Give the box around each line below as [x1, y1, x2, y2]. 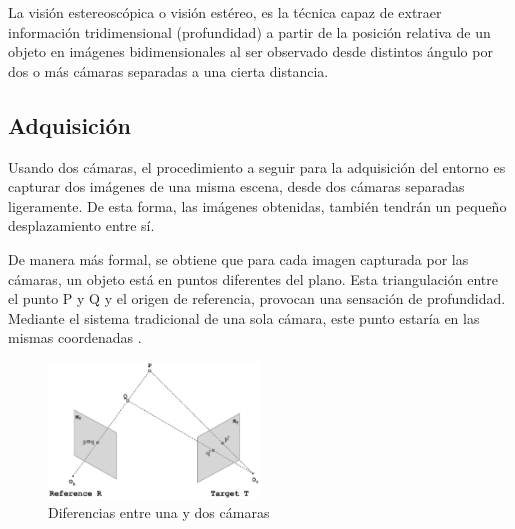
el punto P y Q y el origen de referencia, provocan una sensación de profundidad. [8, 288, 506, 309]
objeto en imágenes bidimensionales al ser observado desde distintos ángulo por [8, 41, 493, 62]
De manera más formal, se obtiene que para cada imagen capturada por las [8, 248, 469, 269]
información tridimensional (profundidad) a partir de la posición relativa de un [8, 21, 491, 42]
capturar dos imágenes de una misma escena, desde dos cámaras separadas [8, 176, 465, 197]
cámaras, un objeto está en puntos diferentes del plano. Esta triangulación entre [8, 268, 498, 289]
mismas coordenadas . [8, 327, 142, 348]
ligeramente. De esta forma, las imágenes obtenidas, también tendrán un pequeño [8, 195, 507, 216]
